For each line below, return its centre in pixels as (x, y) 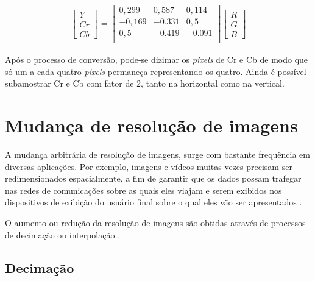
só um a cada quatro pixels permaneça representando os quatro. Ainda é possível (156, 71)
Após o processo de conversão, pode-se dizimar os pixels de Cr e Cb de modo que (157, 59)
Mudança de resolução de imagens (151, 125)
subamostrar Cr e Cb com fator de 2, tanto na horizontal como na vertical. (145, 83)
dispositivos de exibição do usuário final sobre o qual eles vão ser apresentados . (154, 202)
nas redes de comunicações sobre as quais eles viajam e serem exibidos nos (143, 190)
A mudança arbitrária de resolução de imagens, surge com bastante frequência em (158, 155)
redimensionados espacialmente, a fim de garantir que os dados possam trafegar (153, 178)
